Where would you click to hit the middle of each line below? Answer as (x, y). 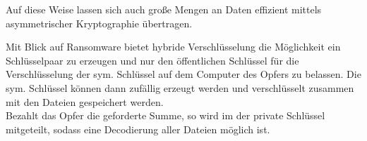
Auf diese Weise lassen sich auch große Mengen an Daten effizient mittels (164, 9)
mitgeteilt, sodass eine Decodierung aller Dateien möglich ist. (138, 129)
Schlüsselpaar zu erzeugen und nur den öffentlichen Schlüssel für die (152, 60)
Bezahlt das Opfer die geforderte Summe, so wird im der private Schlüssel (166, 115)
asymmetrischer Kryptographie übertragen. (99, 23)
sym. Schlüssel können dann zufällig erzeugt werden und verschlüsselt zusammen (180, 87)
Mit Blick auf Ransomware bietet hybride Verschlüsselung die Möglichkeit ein (173, 47)
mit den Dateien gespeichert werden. (85, 101)
